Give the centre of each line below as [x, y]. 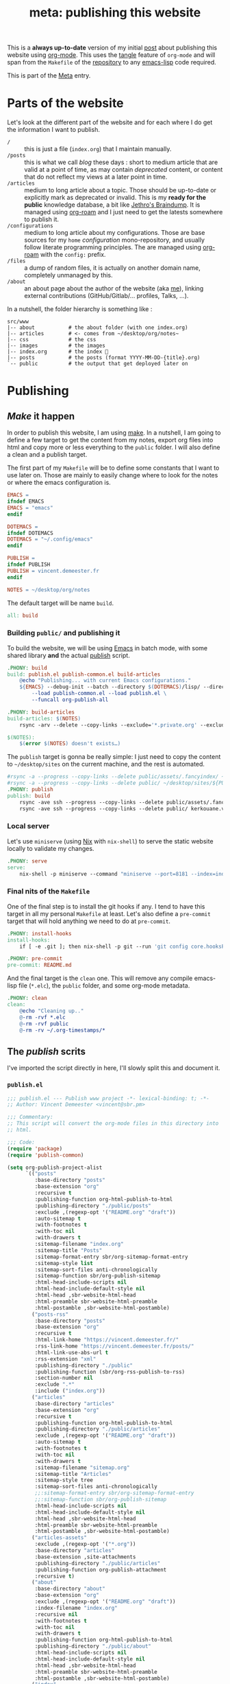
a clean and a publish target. [47, 455]
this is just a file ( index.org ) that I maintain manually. [98, 149]
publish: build [29, 796]
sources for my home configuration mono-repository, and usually [115, 240]
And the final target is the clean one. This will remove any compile [100, 978]
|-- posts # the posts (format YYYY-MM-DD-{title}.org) [104, 358]
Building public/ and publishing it [64, 633]
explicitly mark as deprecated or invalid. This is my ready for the [115, 198]
